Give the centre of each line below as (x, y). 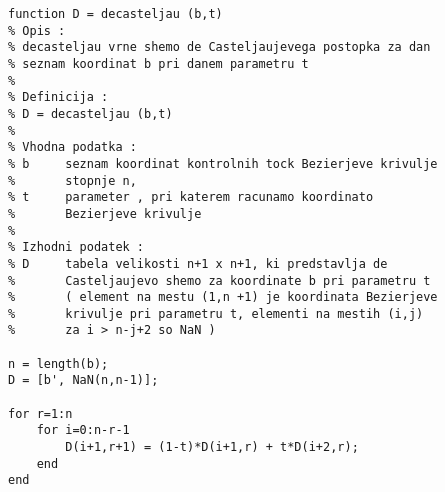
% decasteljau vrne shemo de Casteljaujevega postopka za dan (219, 47)
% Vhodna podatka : (72, 147)
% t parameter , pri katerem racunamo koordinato (191, 197)
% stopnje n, (72, 180)
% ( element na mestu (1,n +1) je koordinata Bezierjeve (223, 297)
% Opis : (37, 30)
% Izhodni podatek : (76, 247)
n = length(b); (58, 363)
